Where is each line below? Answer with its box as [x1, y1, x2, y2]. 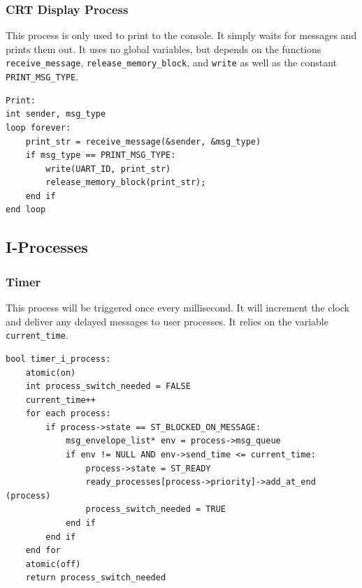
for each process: [25, 409, 111, 419]
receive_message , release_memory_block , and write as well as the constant [6, 55, 338, 70]
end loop [6, 205, 46, 215]
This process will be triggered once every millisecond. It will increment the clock [6, 300, 349, 315]
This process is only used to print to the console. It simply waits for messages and [6, 28, 357, 43]
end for [25, 545, 61, 556]
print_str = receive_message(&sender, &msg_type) [25, 136, 261, 147]
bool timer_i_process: [6, 353, 111, 364]
